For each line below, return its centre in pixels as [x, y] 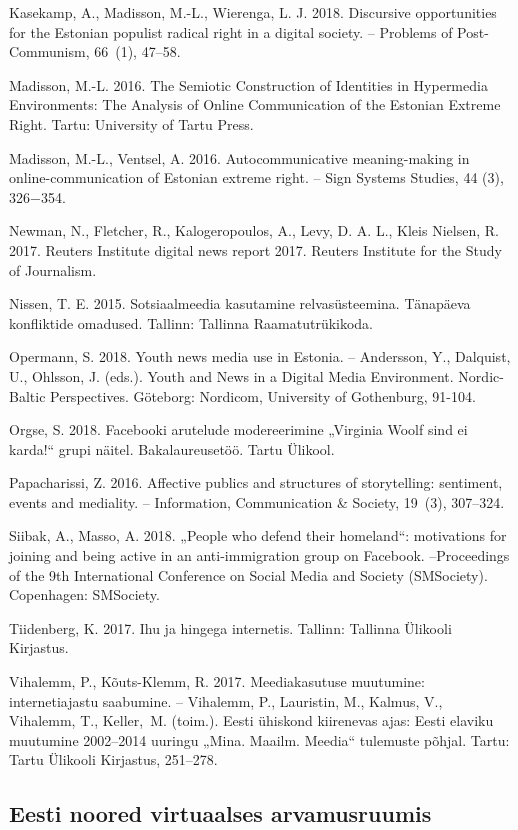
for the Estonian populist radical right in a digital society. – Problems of [231, 31]
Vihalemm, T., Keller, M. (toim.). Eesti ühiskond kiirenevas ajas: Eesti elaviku [251, 720]
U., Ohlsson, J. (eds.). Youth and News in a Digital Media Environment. [231, 375]
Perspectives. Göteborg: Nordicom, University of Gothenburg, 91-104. [263, 395]
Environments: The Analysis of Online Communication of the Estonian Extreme [255, 104]
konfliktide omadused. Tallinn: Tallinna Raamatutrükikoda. [191, 322]
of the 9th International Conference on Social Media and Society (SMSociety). [248, 574]
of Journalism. [53, 269]
